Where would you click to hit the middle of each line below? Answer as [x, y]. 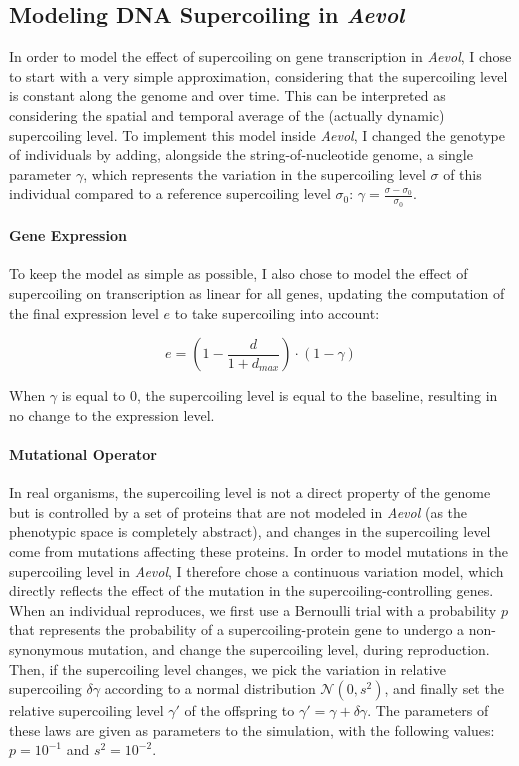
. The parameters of [428, 710]
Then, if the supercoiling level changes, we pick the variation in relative [227, 668]
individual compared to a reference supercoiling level [170, 193]
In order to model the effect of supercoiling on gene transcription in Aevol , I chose [260, 56]
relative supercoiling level [86, 710]
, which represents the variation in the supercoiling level [254, 173]
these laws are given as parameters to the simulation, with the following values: [252, 729]
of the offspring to [239, 710]
